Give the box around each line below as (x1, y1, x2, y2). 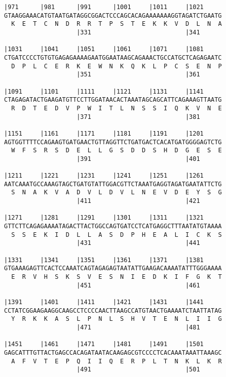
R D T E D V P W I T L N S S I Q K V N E (11, 104, 222, 112)
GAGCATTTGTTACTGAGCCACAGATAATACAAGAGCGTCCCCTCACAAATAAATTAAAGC (4, 349, 222, 356)
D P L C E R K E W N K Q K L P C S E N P (11, 62, 222, 70)
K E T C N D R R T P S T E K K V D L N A (11, 20, 222, 28)
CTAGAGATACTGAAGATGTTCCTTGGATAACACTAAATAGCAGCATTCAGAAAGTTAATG (4, 96, 222, 104)
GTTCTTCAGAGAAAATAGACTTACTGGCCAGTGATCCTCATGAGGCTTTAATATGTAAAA (4, 223, 222, 230)
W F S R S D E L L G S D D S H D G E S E (11, 147, 222, 154)
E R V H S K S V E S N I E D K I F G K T (11, 273, 222, 280)
